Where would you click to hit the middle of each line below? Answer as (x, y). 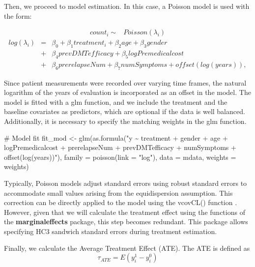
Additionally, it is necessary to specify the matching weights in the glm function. (125, 121)
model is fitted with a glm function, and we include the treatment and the (116, 102)
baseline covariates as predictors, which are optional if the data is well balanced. (125, 111)
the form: (18, 15)
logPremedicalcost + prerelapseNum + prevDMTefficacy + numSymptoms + (120, 147)
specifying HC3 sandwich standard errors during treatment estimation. (111, 231)
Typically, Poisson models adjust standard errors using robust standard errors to (126, 183)
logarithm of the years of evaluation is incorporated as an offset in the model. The (127, 92)
